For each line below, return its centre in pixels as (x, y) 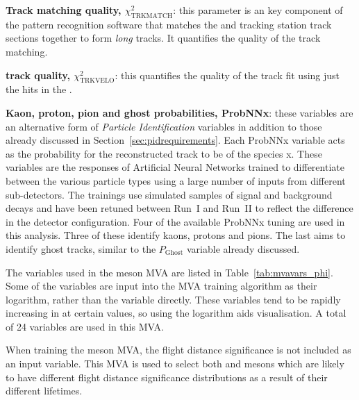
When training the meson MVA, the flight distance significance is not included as (178, 350)
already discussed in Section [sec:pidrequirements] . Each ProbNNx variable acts (175, 140)
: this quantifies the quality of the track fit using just (227, 75)
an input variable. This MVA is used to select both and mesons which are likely (175, 364)
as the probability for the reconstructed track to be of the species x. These (164, 153)
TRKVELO (97, 81)
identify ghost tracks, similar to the (81, 248)
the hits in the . (39, 89)
